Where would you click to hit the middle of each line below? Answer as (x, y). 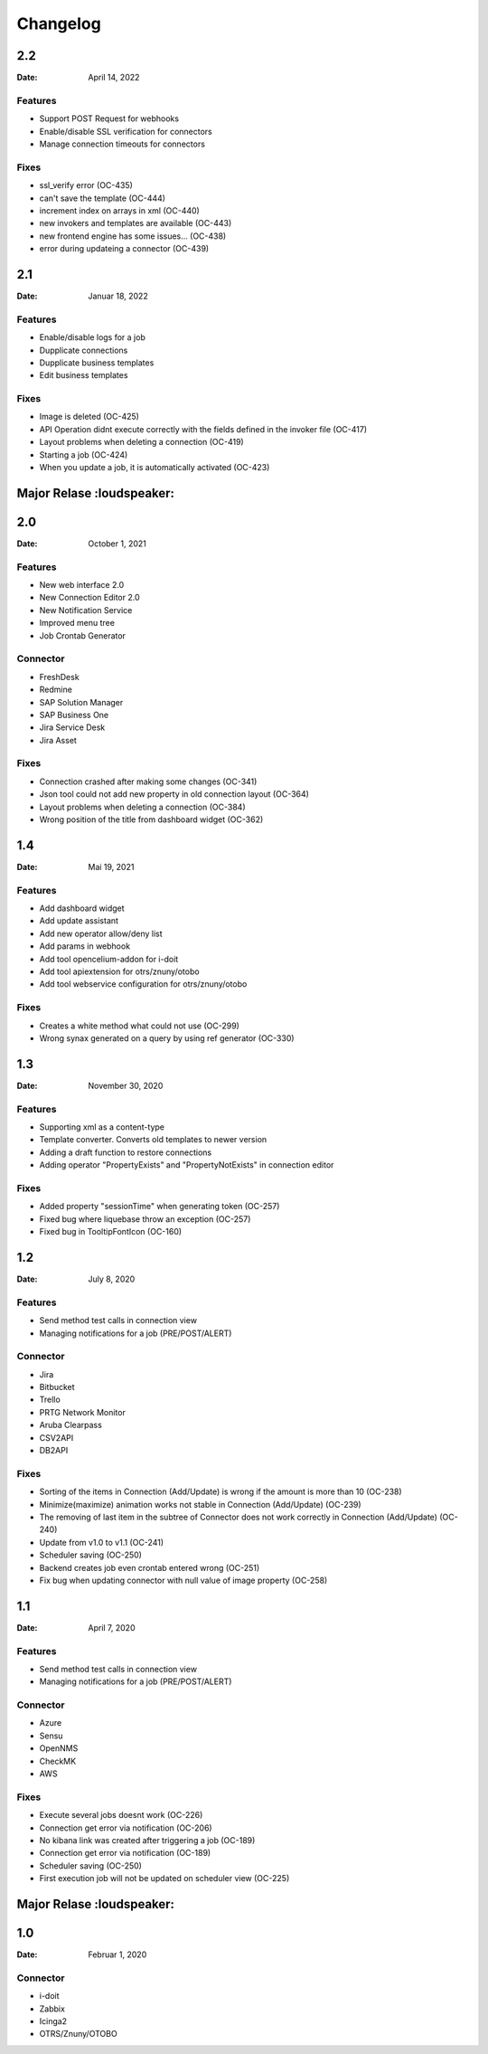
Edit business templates (84, 375)
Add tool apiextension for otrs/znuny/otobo (119, 971)
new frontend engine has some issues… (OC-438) (133, 236)
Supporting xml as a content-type (102, 1127)
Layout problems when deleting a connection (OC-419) (141, 442)
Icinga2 (53, 2021)
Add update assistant (79, 921)
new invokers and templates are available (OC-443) (136, 223)
